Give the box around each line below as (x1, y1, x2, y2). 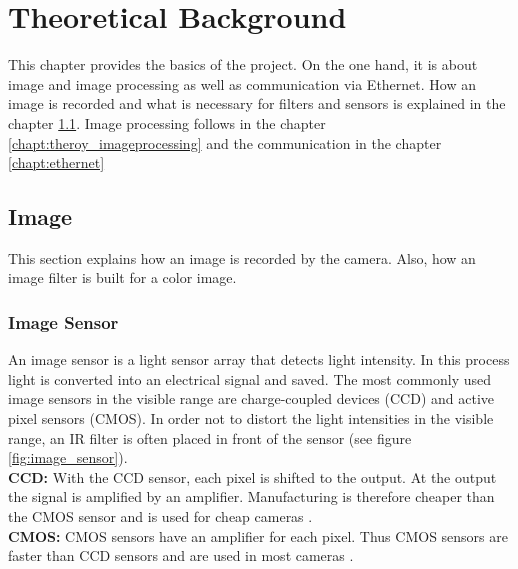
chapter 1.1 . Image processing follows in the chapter (8, 112, 326, 133)
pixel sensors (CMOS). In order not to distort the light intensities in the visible (8, 408, 494, 429)
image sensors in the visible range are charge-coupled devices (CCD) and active (8, 388, 495, 409)
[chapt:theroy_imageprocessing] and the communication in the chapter (8, 132, 442, 153)
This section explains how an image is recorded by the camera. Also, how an (8, 247, 476, 268)
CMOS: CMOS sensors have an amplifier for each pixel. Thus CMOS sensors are (8, 525, 508, 546)
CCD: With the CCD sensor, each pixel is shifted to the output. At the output (8, 466, 497, 487)
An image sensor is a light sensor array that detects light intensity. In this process (8, 349, 510, 370)
